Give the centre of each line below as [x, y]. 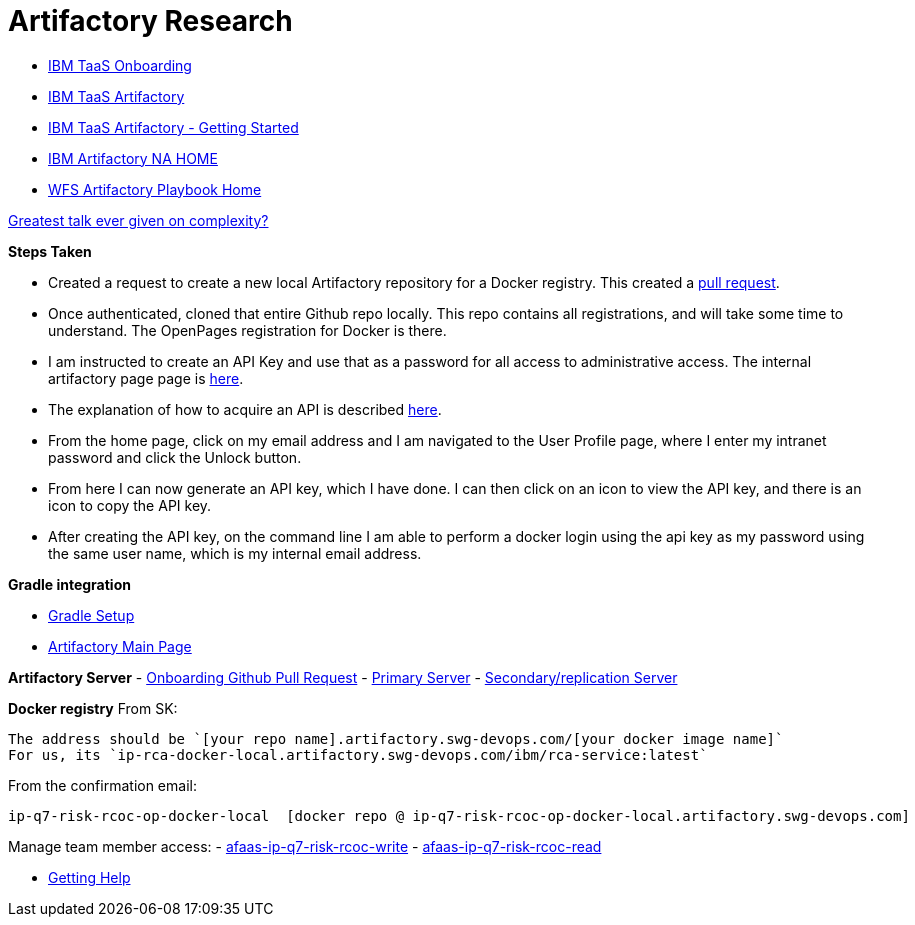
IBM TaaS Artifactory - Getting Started [173, 127]
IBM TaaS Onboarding [120, 65]
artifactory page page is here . [146, 378]
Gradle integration [69, 584]
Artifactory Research [150, 21]
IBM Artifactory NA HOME [133, 158]
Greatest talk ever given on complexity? [138, 220]
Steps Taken [50, 251]
